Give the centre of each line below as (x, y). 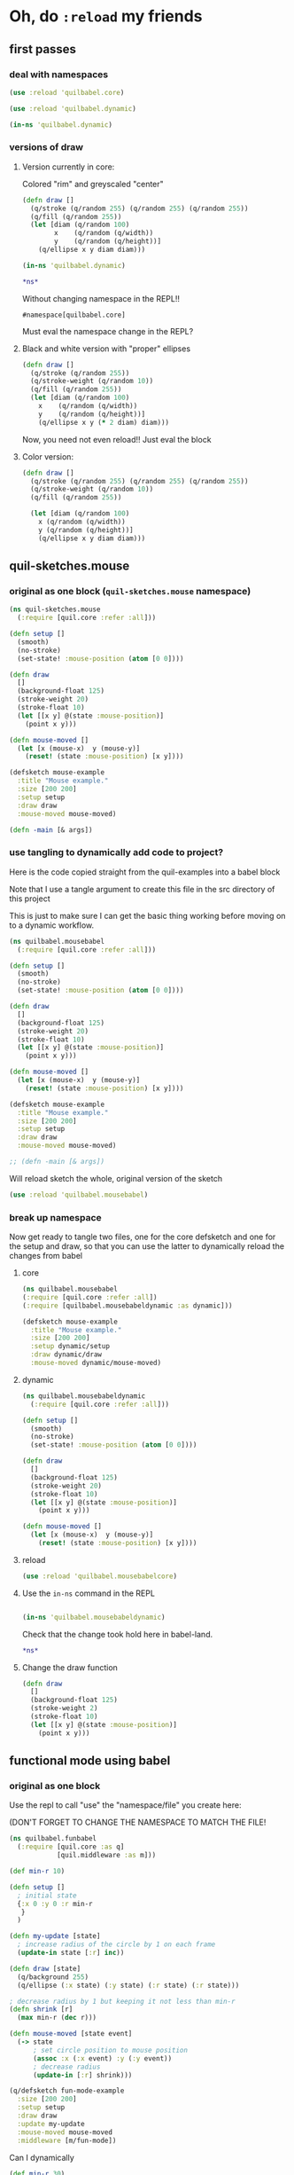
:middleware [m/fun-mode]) (67, 2140)
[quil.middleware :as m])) (106, 1856)
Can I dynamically (42, 2157)
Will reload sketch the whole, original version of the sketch (116, 1178)
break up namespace (55, 1217)
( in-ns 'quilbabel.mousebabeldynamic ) (93, 1617)
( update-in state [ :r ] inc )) (71, 1953)
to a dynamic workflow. (52, 925)
